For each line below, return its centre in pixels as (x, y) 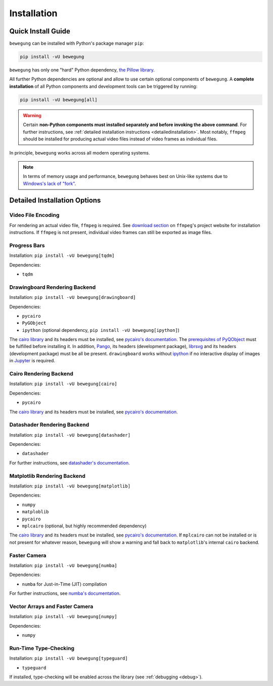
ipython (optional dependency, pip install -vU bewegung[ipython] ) (101, 330)
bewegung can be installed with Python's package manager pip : (77, 44)
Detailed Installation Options (55, 200)
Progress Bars (27, 245)
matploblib (35, 512)
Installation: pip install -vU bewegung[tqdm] (62, 255)
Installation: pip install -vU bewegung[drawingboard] (73, 297)
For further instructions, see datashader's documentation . (70, 463)
